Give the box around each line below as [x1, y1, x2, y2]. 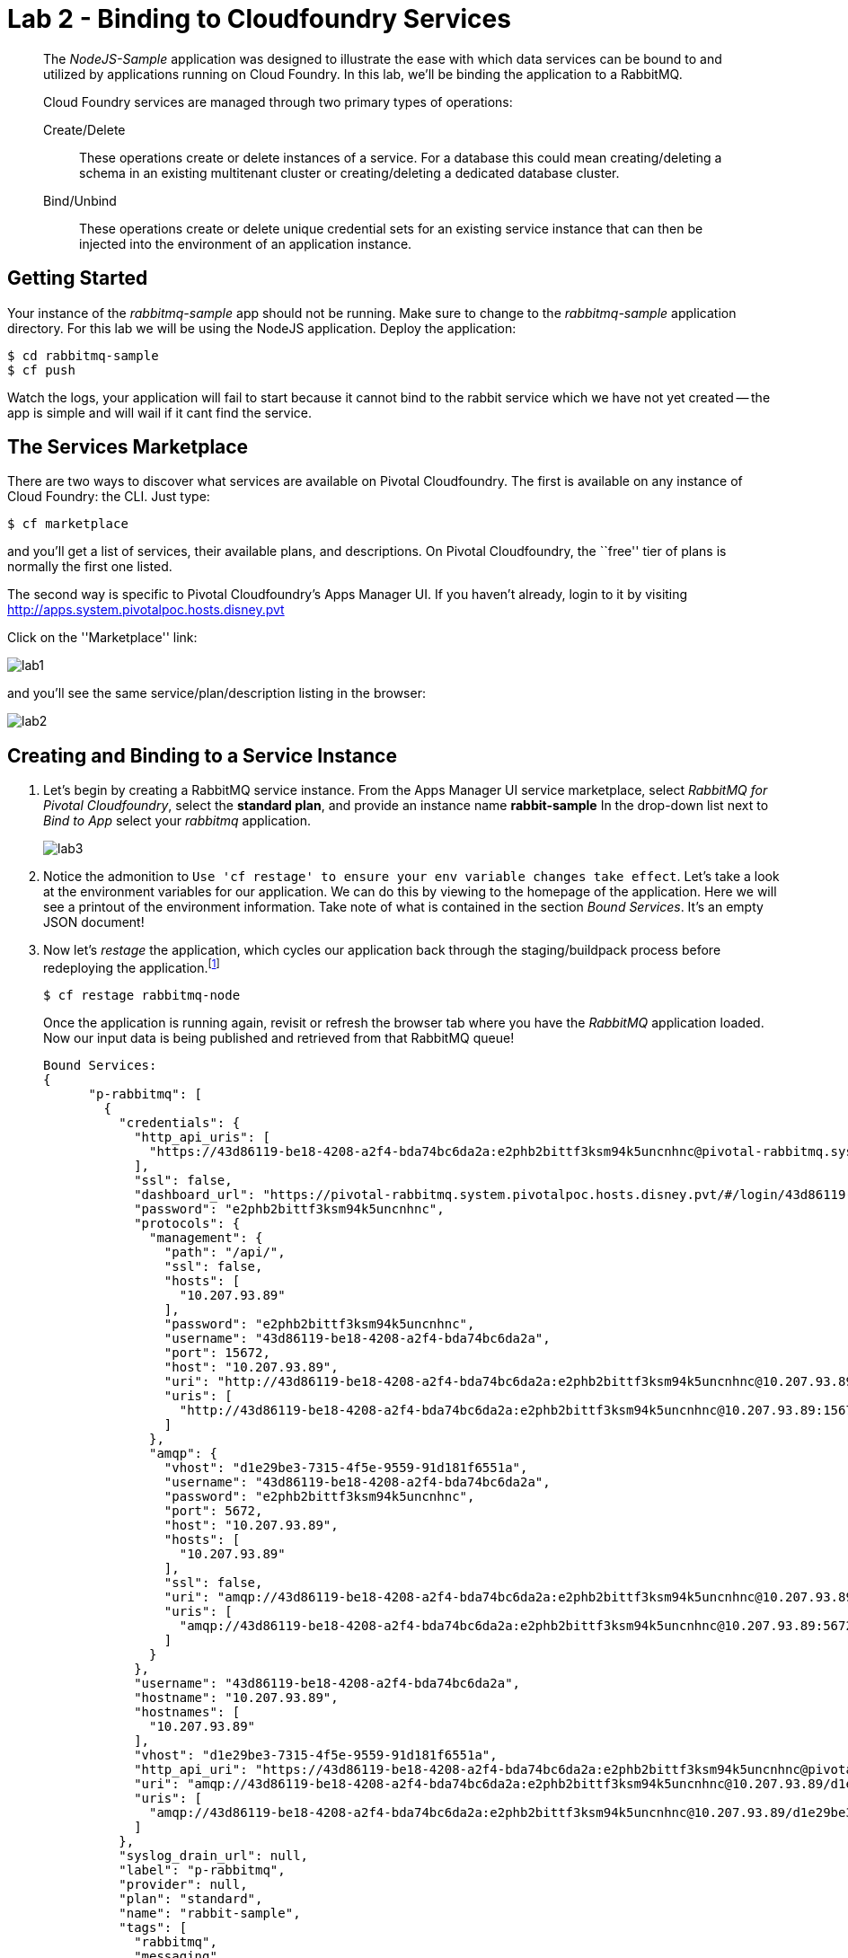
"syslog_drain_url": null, [119, 1848, 309, 1863]
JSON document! [43, 914, 145, 930]
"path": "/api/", [163, 1244, 286, 1259]
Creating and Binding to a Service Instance [7, 744, 397, 767]
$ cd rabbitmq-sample [7, 348, 159, 363]
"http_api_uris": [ [134, 1129, 270, 1144]
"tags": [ [119, 1919, 188, 1935]
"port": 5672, [163, 1503, 263, 1518]
